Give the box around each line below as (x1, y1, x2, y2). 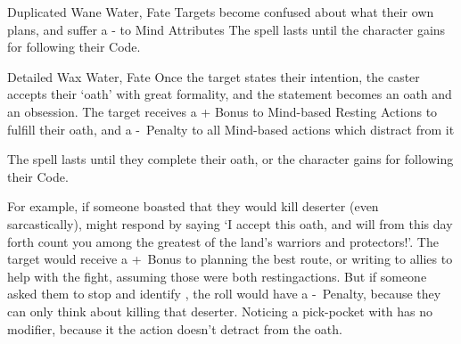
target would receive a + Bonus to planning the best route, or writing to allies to (7, 250, 453, 268)
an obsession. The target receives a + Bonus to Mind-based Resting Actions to (7, 102, 438, 120)
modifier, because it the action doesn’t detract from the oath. (7, 319, 342, 338)
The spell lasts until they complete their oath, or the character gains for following (7, 150, 454, 168)
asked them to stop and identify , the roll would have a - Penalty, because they (7, 284, 441, 303)
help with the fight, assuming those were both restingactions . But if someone (7, 266, 427, 285)
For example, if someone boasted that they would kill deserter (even (7, 197, 379, 216)
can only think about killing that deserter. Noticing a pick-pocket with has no (7, 301, 433, 320)
